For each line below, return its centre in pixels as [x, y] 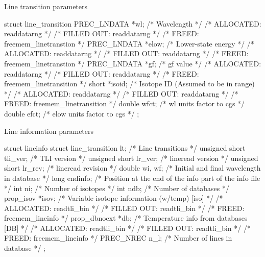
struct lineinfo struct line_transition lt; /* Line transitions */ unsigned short [125, 148]
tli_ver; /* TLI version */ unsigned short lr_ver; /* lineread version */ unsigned [131, 158]
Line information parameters [49, 131]
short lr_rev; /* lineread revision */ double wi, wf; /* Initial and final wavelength [132, 168]
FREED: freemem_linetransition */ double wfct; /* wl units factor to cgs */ [125, 103]
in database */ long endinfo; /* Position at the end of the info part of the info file [132, 178]
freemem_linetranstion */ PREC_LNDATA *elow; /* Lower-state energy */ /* [129, 43]
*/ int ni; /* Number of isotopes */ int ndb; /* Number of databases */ [117, 188]
